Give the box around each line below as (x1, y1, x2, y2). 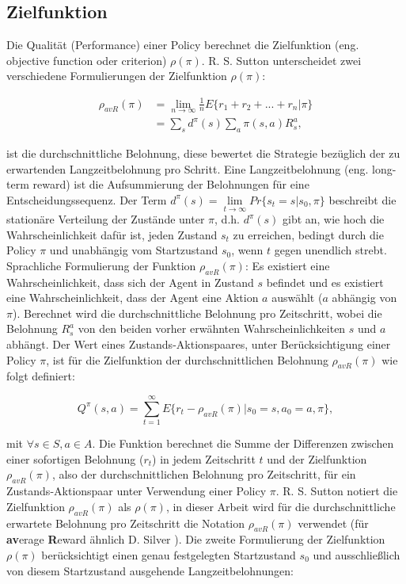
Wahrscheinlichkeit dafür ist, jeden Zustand (6, 226, 218, 242)
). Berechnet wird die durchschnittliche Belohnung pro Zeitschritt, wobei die (12, 304, 382, 321)
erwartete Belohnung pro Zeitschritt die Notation (6, 514, 245, 531)
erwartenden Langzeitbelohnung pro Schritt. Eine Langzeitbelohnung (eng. (6, 160, 369, 177)
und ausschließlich (313, 546, 400, 563)
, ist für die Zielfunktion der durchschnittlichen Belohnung (46, 351, 328, 368)
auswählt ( (271, 289, 323, 306)
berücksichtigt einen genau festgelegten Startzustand (41, 546, 296, 563)
